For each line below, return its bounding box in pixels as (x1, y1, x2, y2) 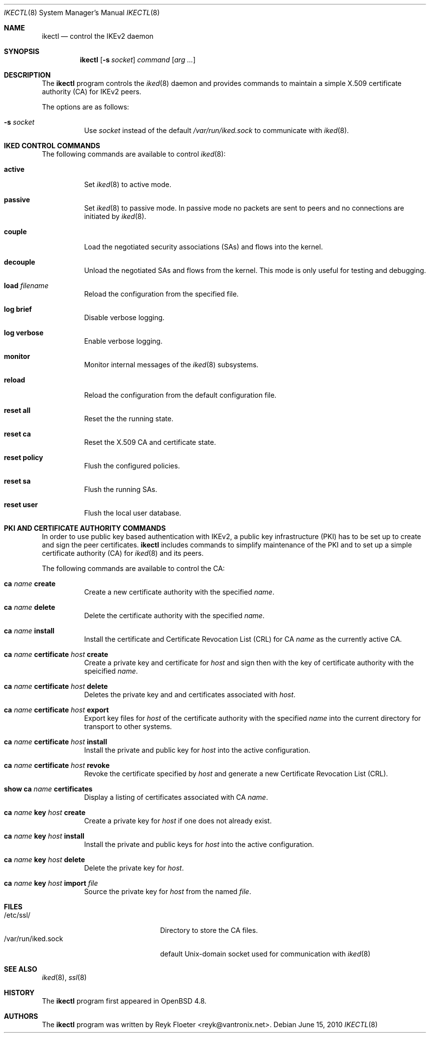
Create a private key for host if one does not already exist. (84, 817, 272, 825)
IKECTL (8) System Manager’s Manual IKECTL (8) (4, 8, 160, 17)
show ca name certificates (4, 785, 93, 793)
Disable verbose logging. (84, 313, 165, 322)
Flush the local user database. (84, 509, 182, 517)
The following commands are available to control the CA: (42, 564, 225, 573)
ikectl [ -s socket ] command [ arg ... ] (80, 55, 196, 64)
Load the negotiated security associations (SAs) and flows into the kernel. (84, 243, 323, 251)
